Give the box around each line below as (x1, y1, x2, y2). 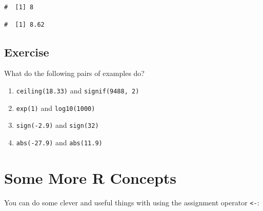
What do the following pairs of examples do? (4, 68, 145, 79)
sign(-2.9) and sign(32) (16, 120, 99, 130)
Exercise (4, 44, 49, 60)
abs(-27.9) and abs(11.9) (16, 137, 103, 147)
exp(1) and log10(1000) (16, 102, 95, 113)
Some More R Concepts (4, 167, 177, 188)
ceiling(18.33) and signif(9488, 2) (16, 85, 139, 95)
